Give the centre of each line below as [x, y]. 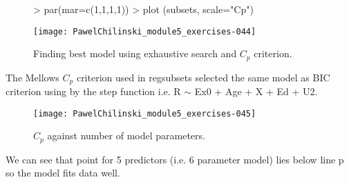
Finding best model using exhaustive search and [135, 53]
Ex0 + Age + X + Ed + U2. [256, 91]
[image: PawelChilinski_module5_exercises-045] [145, 113]
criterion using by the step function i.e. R [93, 91]
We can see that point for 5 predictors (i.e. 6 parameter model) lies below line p [175, 159]
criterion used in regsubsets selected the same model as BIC [203, 77]
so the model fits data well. [63, 173]
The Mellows [32, 77]
